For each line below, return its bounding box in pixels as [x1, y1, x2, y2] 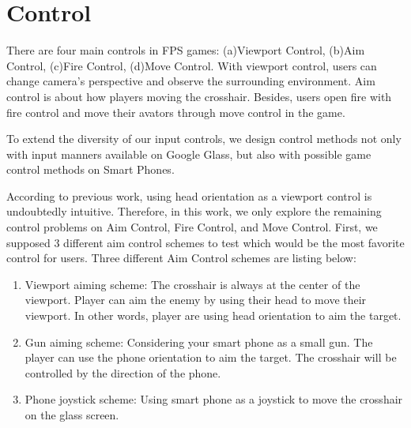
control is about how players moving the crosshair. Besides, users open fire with [6, 88, 392, 104]
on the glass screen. [25, 407, 119, 422]
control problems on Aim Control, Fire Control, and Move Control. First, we [6, 219, 378, 235]
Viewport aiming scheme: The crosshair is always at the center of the [25, 276, 360, 292]
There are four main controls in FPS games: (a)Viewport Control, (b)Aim [6, 42, 365, 58]
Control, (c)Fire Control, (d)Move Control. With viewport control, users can [6, 57, 377, 73]
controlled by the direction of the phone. [25, 364, 221, 381]
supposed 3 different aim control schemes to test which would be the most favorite [6, 234, 405, 250]
